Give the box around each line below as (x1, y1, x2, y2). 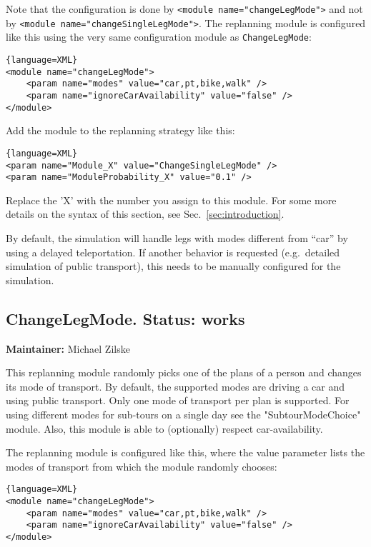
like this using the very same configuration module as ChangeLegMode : (6, 29, 312, 44)
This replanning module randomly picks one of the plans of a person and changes (6, 365, 362, 380)
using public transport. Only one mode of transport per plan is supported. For (6, 393, 350, 408)
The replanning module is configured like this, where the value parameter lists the (6, 445, 365, 460)
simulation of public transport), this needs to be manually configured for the (6, 259, 341, 273)
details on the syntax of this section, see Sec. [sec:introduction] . (6, 206, 285, 221)
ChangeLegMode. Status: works (6, 307, 245, 329)
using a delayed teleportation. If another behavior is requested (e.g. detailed (6, 244, 340, 259)
